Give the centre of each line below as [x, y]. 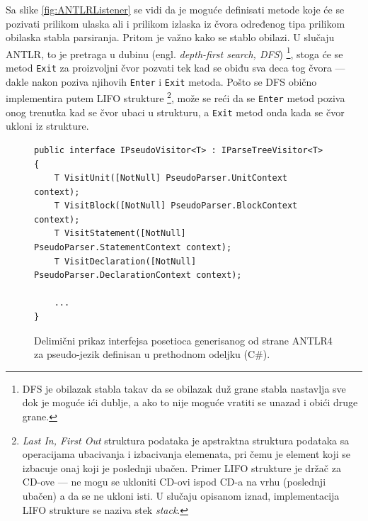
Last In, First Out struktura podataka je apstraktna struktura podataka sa [186, 440]
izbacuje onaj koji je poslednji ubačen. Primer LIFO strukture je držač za [182, 467]
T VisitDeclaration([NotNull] [125, 261]
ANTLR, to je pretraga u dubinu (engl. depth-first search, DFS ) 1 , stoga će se [174, 52]
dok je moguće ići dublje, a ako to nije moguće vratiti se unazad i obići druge [190, 402]
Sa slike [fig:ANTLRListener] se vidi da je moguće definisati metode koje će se [175, 9]
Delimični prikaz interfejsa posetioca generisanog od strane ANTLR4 [183, 340]
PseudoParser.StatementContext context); [133, 248]
